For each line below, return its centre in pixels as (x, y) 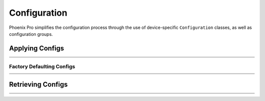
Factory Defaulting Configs (42, 67)
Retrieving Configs (39, 85)
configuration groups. (31, 34)
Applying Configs (37, 48)
